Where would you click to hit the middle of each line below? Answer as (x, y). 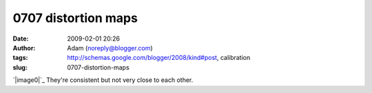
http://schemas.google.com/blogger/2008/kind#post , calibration (159, 58)
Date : (21, 39)
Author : (24, 48)
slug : (20, 67)
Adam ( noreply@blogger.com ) (110, 48)
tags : (20, 58)
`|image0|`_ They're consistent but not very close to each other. (103, 80)
